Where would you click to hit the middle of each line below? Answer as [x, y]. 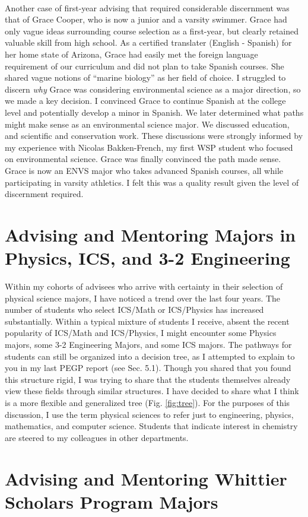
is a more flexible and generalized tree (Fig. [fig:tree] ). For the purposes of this [147, 402]
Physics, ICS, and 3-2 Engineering [147, 258]
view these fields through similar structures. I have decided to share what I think [152, 391]
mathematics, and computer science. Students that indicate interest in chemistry [151, 426]
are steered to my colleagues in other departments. [97, 437]
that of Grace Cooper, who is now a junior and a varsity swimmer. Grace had [146, 19]
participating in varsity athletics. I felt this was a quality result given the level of [152, 182]
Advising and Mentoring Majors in [150, 234]
